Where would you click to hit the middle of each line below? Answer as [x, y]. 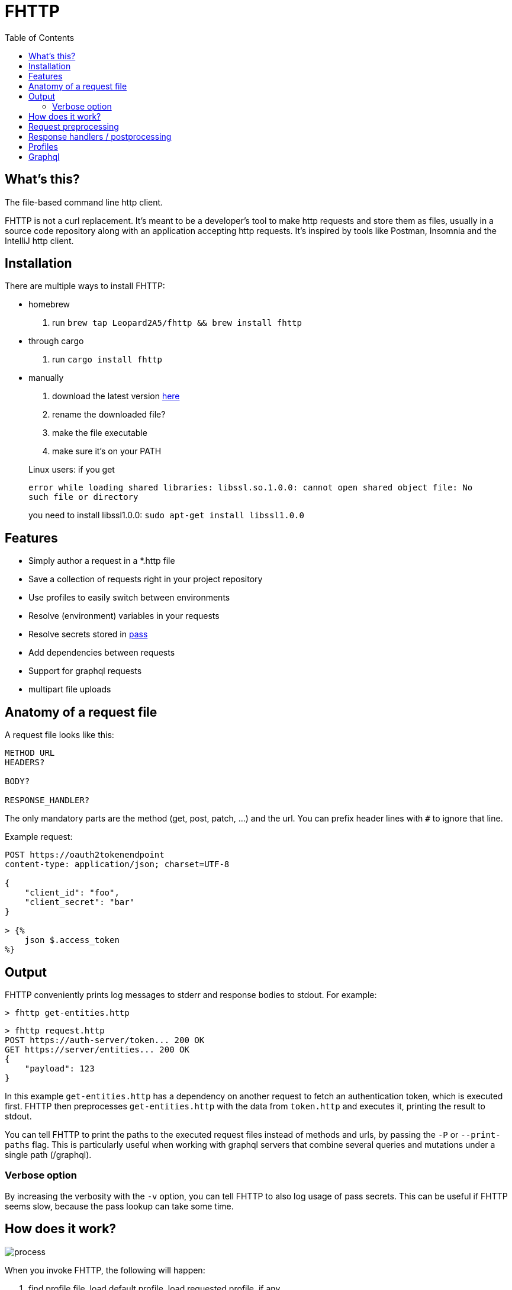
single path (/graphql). [48, 1154]
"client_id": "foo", [72, 893]
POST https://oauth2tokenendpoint [85, 855]
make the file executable [100, 433]
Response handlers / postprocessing [100, 136]
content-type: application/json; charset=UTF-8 [117, 864]
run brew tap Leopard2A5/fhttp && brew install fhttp [177, 323]
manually [46, 378]
